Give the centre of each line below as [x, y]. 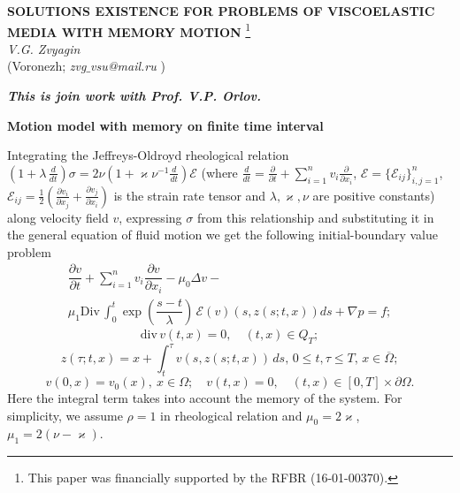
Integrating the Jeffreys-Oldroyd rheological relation [148, 155]
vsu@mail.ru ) [128, 66]
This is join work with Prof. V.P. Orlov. [134, 96]
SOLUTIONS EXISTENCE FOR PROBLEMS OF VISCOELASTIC [221, 11]
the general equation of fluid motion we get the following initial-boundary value [223, 235]
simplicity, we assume [65, 415]
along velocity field [58, 217]
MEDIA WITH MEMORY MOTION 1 [129, 30]
